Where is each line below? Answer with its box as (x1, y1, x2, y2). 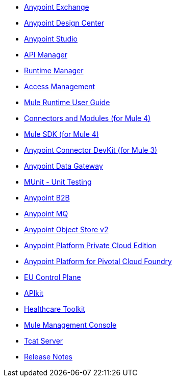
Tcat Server (24, 336, 63, 345)
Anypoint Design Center (24, 18, 105, 27)
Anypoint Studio (24, 34, 78, 43)
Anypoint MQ (24, 209, 68, 218)
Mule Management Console (24, 320, 117, 329)
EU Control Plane (24, 273, 81, 282)
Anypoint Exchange (24, 3, 89, 11)
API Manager (24, 50, 67, 59)
